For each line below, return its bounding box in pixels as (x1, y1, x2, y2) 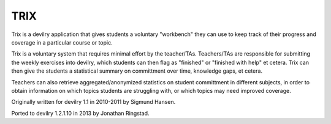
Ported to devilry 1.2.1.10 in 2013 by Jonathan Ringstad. (11, 109, 150, 117)
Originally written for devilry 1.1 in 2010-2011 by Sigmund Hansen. (11, 98, 176, 106)
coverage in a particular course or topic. (11, 38, 113, 46)
